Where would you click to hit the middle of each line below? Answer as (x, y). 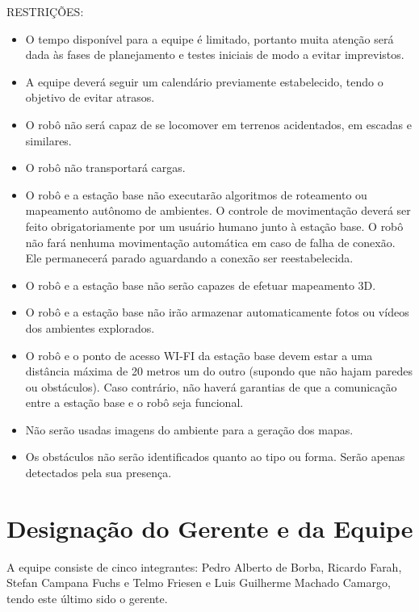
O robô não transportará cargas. (105, 168)
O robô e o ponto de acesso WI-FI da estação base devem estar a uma (199, 355)
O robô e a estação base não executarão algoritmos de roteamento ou (196, 194)
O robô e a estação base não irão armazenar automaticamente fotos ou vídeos (217, 312)
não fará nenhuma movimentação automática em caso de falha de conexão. (210, 242)
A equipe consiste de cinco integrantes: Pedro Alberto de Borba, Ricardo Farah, (204, 566)
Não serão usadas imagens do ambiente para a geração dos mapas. (189, 429)
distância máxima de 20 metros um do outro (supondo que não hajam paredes (219, 371)
